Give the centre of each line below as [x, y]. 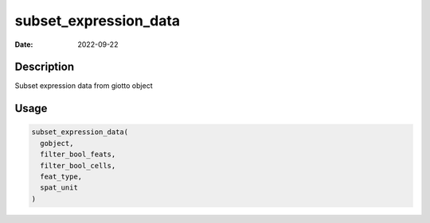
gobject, [57, 143]
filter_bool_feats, [78, 154]
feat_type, [61, 177]
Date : [24, 44]
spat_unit [59, 188]
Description [45, 67]
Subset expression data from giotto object [84, 86]
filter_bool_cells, [78, 165]
